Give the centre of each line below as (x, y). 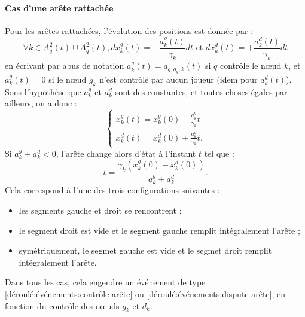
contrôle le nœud (251, 65)
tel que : (219, 153)
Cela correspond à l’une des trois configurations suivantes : (112, 190)
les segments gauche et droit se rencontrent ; (100, 210)
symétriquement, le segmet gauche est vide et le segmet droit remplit (145, 250)
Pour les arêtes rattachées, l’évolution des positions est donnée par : (129, 30)
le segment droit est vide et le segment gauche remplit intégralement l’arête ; (159, 230)
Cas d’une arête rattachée (59, 7)
